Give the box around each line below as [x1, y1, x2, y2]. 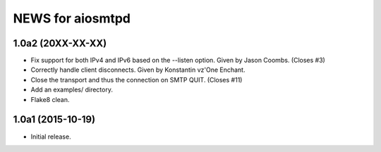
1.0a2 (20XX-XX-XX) [13, 37, 107, 49]
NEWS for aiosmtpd [13, 11, 131, 26]
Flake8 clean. [30, 95, 70, 103]
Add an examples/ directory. [30, 85, 113, 94]
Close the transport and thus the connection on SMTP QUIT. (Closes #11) [30, 75, 243, 84]
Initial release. [30, 132, 71, 141]
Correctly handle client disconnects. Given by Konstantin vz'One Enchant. [30, 65, 246, 74]
